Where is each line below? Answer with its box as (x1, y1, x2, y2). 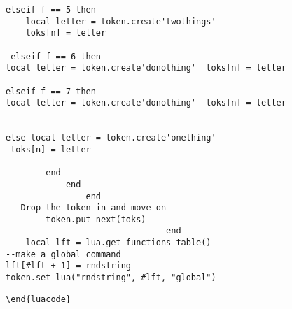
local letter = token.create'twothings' (25, 16, 216, 27)
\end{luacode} (6, 294, 71, 304)
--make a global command (6, 249, 121, 259)
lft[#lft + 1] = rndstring (6, 261, 131, 271)
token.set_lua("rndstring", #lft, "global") (6, 273, 216, 283)
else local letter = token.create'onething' (6, 133, 216, 143)
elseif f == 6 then (11, 51, 102, 62)
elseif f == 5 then (6, 5, 96, 15)
